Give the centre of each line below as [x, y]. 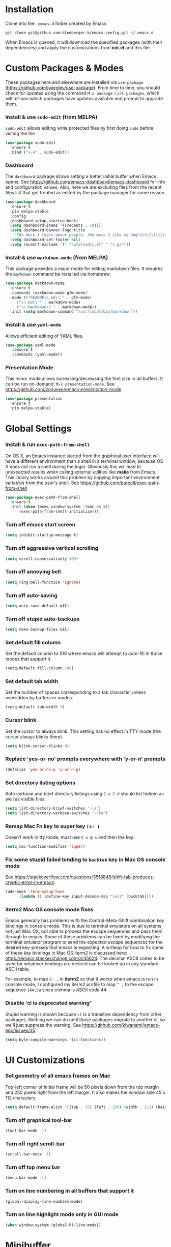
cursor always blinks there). [34, 736]
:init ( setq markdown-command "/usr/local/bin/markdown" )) [74, 312]
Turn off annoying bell [33, 572]
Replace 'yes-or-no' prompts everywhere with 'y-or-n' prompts [85, 759]
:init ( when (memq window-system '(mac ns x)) [60, 507]
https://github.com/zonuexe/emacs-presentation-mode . [64, 390]
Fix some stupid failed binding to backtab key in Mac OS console [85, 859]
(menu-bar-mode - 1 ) [26, 1178]
